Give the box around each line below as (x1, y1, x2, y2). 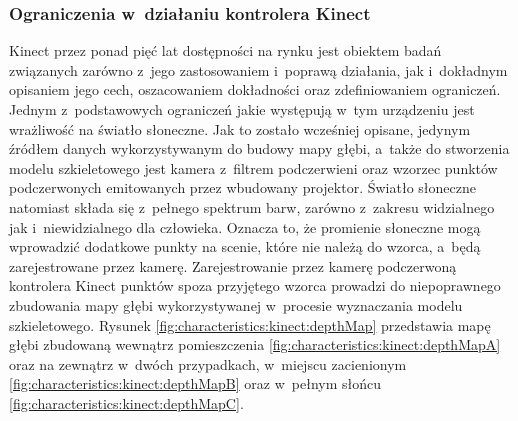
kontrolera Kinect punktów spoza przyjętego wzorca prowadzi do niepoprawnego (9, 275, 501, 296)
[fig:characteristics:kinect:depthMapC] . (9, 392, 244, 413)
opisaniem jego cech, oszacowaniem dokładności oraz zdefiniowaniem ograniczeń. (9, 79, 501, 100)
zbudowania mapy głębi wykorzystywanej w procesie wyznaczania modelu (9, 294, 463, 315)
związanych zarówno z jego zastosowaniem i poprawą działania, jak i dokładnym (9, 59, 508, 80)
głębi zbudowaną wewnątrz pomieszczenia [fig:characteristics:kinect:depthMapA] (9, 334, 501, 355)
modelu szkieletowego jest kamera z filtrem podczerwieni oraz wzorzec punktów (9, 157, 498, 178)
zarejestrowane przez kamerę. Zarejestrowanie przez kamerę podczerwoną (9, 255, 457, 276)
